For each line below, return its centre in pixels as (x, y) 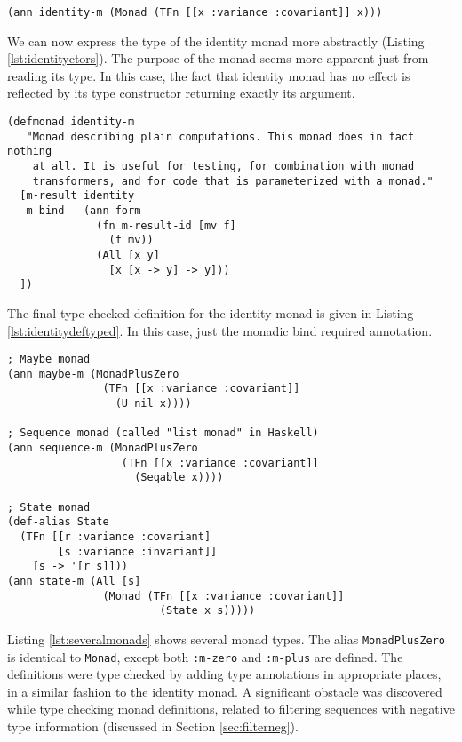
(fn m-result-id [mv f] (166, 225)
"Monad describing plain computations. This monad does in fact (220, 136)
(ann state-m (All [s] (74, 581)
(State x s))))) (207, 611)
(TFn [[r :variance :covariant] (115, 536)
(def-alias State (58, 522)
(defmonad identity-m (71, 122)
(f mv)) (131, 240)
